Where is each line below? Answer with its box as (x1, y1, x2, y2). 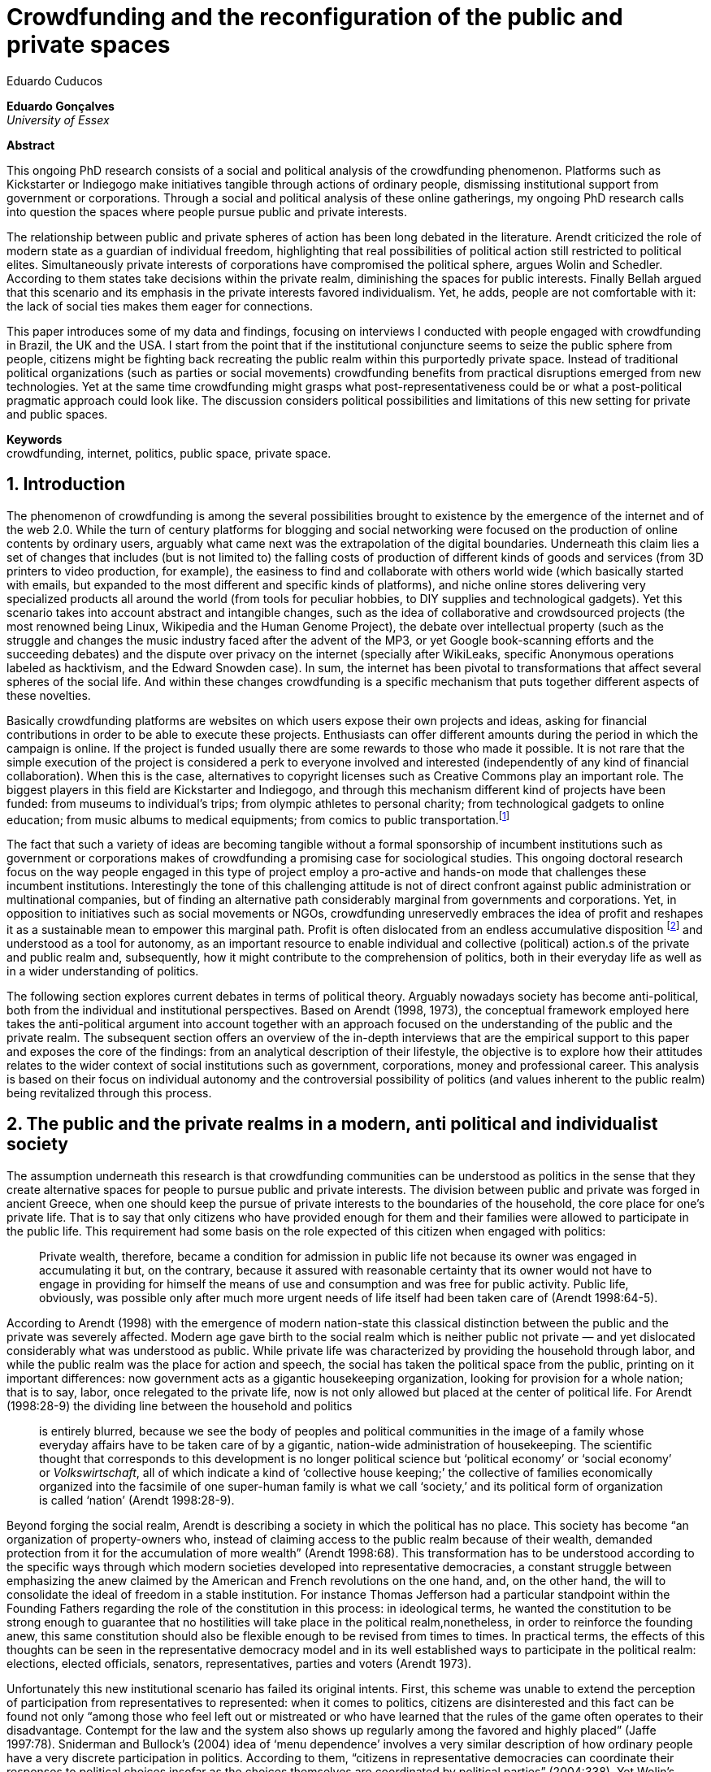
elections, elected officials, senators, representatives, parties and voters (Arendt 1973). (7, 1656, 472, 1670)
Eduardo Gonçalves (7, 98, 115, 113)
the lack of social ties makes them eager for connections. (7, 298, 314, 313)
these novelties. (7, 688, 91, 702)
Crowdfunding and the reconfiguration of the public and (7, 3, 623, 31)
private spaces (7, 31, 171, 59)
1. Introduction (7, 474, 125, 495)
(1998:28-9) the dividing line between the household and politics (7, 1398, 353, 1413)
